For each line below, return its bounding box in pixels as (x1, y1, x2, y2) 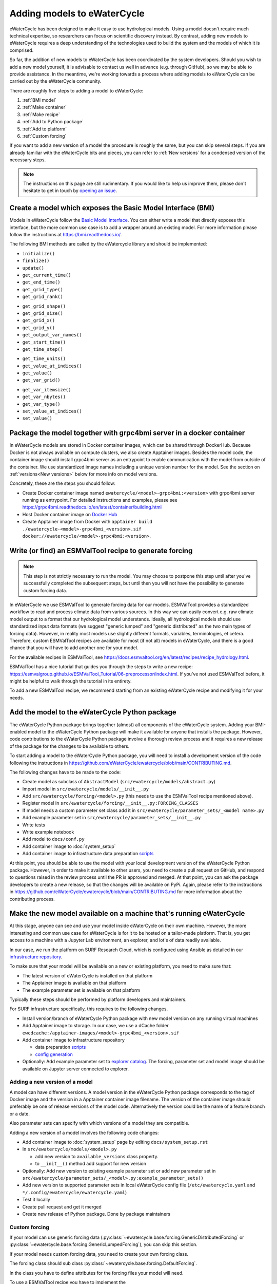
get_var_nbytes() (22, 394, 66, 400)
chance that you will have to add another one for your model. (9, 645, 138, 651)
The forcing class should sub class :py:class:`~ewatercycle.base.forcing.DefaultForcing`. (9, 1260, 197, 1267)
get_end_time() (22, 279, 61, 285)
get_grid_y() (22, 325, 55, 331)
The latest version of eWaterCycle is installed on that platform (22, 972, 153, 978)
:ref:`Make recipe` (22, 111, 60, 118)
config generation (35, 1051, 73, 1058)
